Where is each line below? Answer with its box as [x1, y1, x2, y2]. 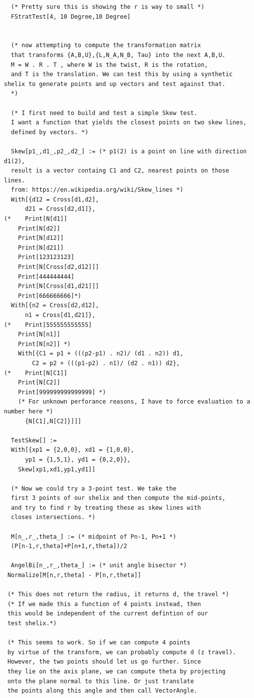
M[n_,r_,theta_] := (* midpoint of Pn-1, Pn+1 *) [11, 533, 176, 540]
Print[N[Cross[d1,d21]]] [18, 283, 99, 290]
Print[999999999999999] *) [18, 388, 106, 396]
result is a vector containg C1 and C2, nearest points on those [11, 167, 229, 174]
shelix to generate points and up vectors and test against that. [4, 80, 226, 87]
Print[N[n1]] [18, 331, 60, 338]
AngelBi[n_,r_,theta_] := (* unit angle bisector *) [11, 562, 187, 569]
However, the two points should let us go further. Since [7, 658, 201, 666]
